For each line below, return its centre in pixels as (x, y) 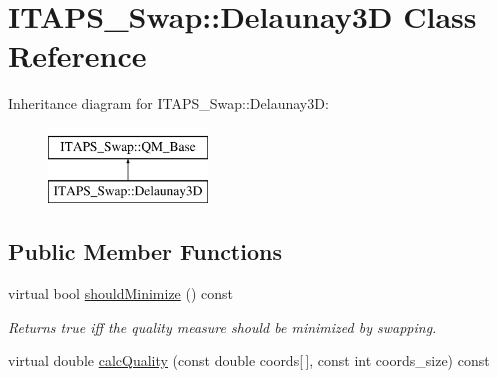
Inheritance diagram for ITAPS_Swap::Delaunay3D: (168, 103)
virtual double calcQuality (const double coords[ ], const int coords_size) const (249, 360)
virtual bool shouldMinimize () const (121, 293)
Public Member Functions (145, 251)
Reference (77, 55)
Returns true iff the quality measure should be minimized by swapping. (222, 326)
